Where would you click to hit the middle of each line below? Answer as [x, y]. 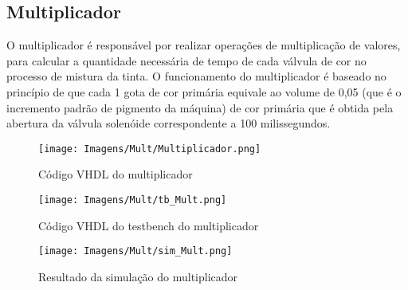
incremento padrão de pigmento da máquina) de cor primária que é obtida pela [200, 107]
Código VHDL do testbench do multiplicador [149, 225]
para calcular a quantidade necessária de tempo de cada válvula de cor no [186, 60]
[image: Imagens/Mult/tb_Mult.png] [133, 200]
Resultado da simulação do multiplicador [138, 276]
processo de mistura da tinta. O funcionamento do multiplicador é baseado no [196, 76]
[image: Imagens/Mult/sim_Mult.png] [135, 251]
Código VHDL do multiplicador [116, 174]
